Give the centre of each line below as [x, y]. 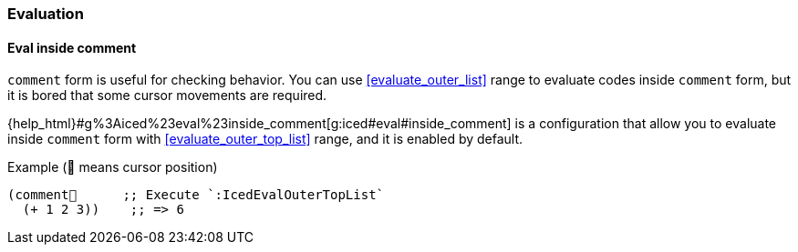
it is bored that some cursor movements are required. [167, 96]
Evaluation [46, 14]
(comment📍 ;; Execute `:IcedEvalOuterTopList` [196, 195]
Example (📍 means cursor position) [113, 167]
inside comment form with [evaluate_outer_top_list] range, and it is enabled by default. [265, 139]
